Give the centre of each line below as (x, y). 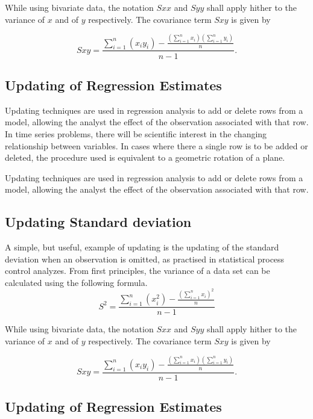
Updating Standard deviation (98, 222)
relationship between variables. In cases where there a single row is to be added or (156, 145)
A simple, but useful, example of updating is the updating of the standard (142, 247)
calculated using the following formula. (76, 282)
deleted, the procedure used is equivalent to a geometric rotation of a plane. (145, 157)
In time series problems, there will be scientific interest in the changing (136, 133)
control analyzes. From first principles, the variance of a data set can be (138, 271)
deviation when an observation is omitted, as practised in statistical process (145, 259)
